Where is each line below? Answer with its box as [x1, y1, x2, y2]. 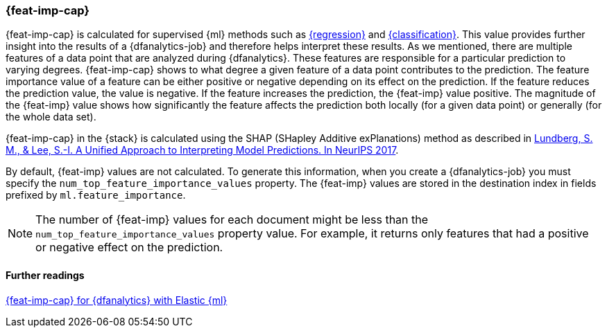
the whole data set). [6, 111, 96, 123]
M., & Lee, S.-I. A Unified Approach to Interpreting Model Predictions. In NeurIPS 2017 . [6, 144, 399, 156]
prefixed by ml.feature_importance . [6, 189, 186, 201]
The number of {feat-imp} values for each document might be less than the [35, 213, 429, 227]
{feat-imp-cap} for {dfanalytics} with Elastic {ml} [6, 294, 228, 306]
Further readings [6, 269, 85, 281]
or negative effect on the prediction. [35, 240, 223, 255]
